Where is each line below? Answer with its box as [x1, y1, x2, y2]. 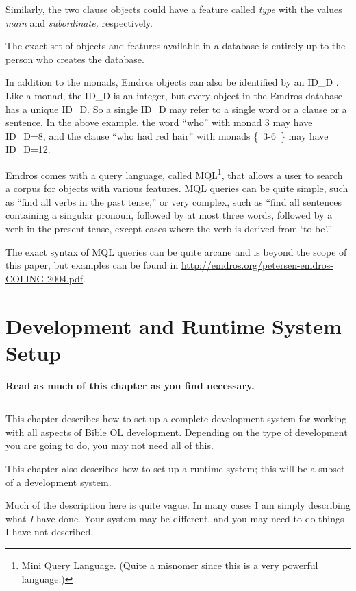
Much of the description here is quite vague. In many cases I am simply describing [5, 498, 351, 512]
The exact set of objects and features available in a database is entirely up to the [5, 38, 346, 53]
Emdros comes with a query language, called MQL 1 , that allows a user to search [5, 165, 343, 182]
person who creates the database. [5, 51, 144, 66]
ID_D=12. [5, 142, 51, 156]
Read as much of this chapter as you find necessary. [5, 378, 255, 392]
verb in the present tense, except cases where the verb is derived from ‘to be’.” [5, 221, 332, 235]
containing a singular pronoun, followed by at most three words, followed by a [5, 208, 333, 222]
